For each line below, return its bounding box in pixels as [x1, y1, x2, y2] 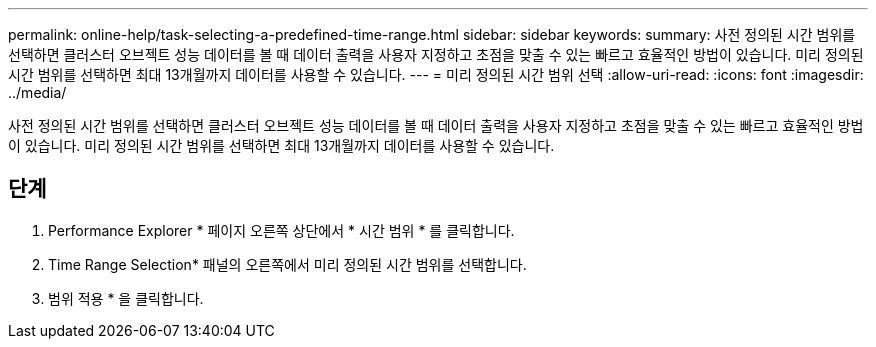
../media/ [8, 84, 67, 101]
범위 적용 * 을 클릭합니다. [48, 289, 204, 307]
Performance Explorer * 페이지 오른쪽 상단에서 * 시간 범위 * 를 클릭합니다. [48, 221, 515, 239]
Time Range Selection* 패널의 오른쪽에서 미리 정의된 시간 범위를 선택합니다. [48, 255, 527, 273]
